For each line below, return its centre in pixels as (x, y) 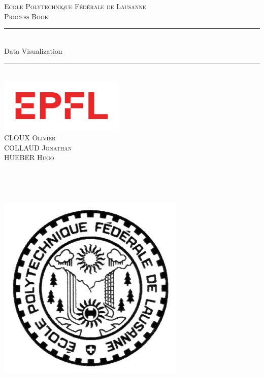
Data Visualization (33, 50)
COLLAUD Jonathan (38, 147)
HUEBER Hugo (29, 157)
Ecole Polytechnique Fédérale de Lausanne (75, 6)
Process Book (26, 16)
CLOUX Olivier (30, 138)
